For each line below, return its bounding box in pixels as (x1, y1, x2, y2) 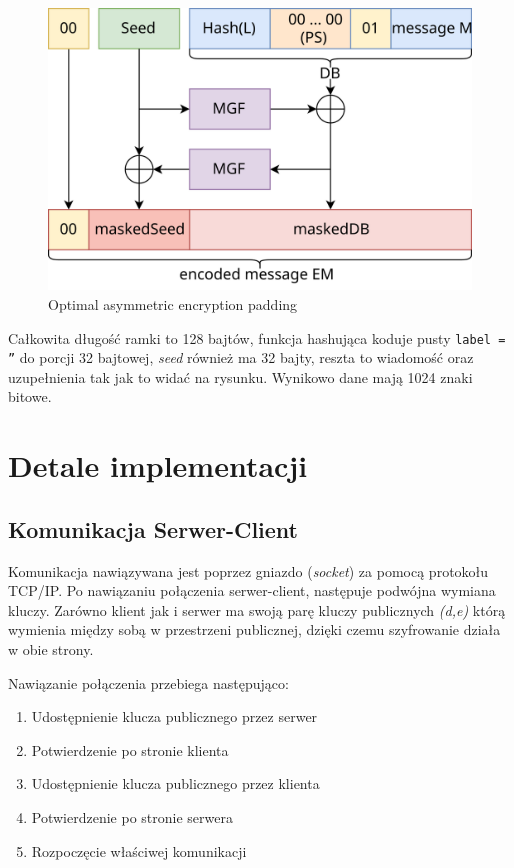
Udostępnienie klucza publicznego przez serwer (31, 706, 318, 727)
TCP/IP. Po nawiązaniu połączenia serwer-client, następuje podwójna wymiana (8, 580, 496, 601)
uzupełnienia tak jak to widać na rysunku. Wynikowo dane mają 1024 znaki (8, 366, 473, 387)
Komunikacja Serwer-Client (8, 513, 299, 544)
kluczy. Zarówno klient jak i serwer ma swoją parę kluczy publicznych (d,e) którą (8, 599, 506, 620)
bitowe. (8, 386, 52, 407)
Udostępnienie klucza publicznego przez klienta (31, 773, 320, 794)
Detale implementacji (8, 445, 308, 486)
